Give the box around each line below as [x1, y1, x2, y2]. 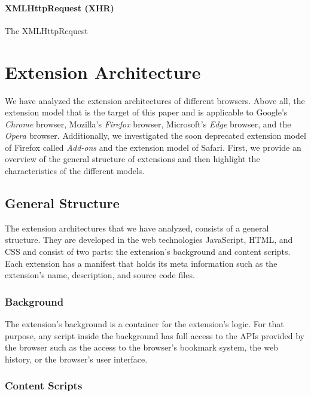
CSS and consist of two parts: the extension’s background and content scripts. [5, 245, 291, 258]
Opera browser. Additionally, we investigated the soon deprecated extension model [5, 129, 306, 142]
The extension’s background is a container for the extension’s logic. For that [5, 318, 284, 330]
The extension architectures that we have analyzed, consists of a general [5, 221, 269, 234]
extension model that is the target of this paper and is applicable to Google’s [5, 106, 288, 118]
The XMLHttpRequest [5, 24, 88, 36]
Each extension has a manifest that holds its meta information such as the [5, 257, 278, 269]
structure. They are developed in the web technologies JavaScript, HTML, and [5, 233, 293, 246]
